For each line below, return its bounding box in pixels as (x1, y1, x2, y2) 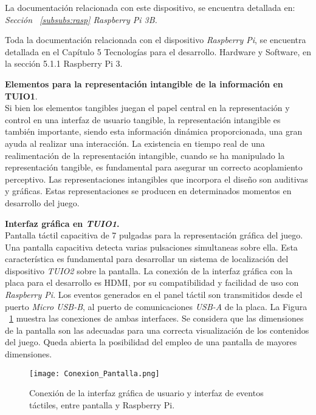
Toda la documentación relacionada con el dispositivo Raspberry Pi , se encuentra (5, 33, 306, 46)
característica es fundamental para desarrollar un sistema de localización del (5, 252, 289, 265)
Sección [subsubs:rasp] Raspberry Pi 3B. (5, 13, 157, 25)
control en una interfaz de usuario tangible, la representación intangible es (5, 113, 281, 126)
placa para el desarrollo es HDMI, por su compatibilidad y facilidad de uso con (5, 276, 299, 289)
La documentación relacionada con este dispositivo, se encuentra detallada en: (5, 1, 295, 13)
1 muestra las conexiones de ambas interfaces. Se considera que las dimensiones (9, 312, 304, 325)
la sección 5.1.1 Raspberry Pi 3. (5, 57, 123, 70)
